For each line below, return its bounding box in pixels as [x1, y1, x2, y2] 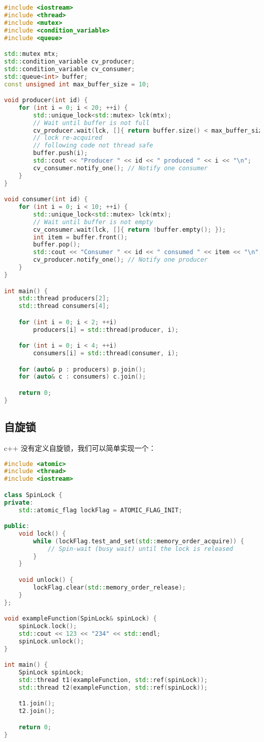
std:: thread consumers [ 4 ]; [18, 302, 110, 310]
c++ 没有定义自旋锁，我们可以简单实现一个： [4, 442, 156, 453]
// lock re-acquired [33, 134, 103, 142]
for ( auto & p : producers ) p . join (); [18, 365, 146, 373]
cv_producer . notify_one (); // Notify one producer [33, 256, 208, 264]
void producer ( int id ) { [4, 97, 88, 104]
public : [4, 522, 30, 530]
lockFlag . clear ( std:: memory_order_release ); [33, 583, 186, 591]
